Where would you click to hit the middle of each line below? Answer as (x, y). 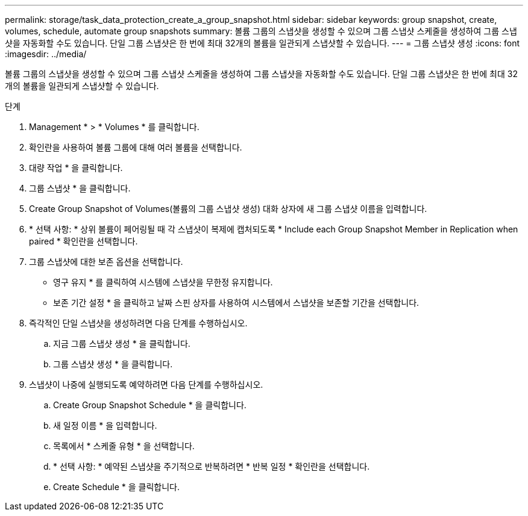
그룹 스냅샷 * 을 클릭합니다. (80, 188)
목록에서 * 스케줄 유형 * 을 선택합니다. (124, 446)
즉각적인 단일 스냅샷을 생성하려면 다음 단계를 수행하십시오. (138, 323)
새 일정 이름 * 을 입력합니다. (105, 425)
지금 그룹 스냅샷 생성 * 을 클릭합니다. (122, 343)
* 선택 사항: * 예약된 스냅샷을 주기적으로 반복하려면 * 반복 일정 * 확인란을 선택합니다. (212, 466)
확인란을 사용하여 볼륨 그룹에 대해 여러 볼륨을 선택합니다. (136, 147)
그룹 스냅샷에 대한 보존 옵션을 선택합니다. (106, 262)
